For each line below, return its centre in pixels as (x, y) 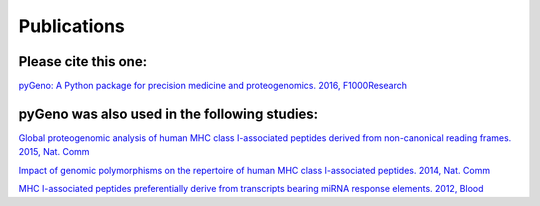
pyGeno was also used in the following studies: (168, 113)
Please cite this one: (83, 61)
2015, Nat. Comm (54, 152)
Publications (71, 26)
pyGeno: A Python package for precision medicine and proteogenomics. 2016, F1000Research (212, 86)
